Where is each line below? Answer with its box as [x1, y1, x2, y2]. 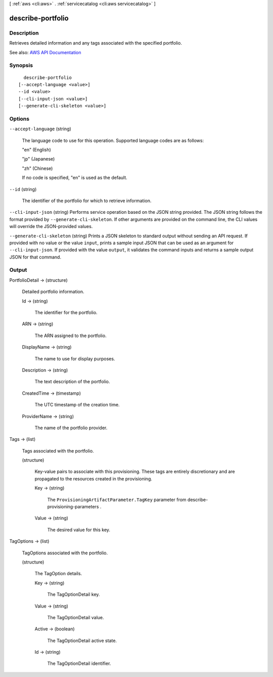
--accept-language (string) [9, 126, 72, 132]
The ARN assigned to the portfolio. [34, 332, 107, 338]
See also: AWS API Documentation [9, 49, 81, 55]
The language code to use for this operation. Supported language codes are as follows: [22, 137, 204, 143]
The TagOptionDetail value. [47, 614, 104, 620]
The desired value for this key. [47, 526, 111, 533]
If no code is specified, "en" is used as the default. [22, 175, 127, 181]
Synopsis [9, 62, 33, 69]
